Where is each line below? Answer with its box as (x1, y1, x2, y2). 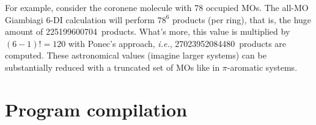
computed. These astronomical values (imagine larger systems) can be (5, 49, 266, 62)
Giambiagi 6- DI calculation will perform (5, 13, 155, 26)
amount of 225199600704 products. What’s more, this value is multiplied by (5, 25, 290, 38)
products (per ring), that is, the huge (172, 13, 312, 26)
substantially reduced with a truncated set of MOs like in (5, 60, 220, 73)
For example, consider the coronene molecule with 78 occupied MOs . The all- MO (5, 1, 309, 13)
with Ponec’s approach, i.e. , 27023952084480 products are (68, 37, 287, 49)
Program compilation (5, 96, 188, 121)
